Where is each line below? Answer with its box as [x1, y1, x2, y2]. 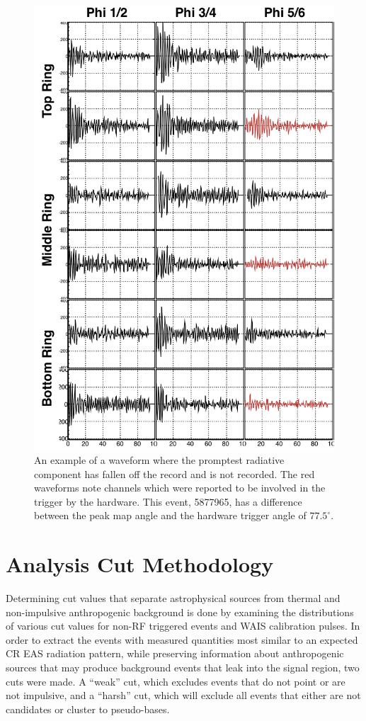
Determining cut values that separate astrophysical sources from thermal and [6, 591, 341, 606]
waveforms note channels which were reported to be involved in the [34, 480, 326, 495]
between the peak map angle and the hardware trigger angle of [34, 508, 307, 523]
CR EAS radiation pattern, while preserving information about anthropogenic [6, 646, 344, 661]
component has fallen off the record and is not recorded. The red [34, 466, 315, 481]
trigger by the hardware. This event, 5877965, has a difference [34, 494, 302, 509]
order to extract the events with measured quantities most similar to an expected [6, 632, 358, 647]
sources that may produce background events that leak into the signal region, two [6, 660, 360, 675]
